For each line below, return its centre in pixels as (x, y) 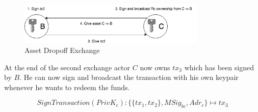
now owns (155, 67)
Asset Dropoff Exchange (62, 50)
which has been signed (219, 67)
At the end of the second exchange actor (67, 67)
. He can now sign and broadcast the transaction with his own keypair (129, 77)
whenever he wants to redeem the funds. (67, 87)
